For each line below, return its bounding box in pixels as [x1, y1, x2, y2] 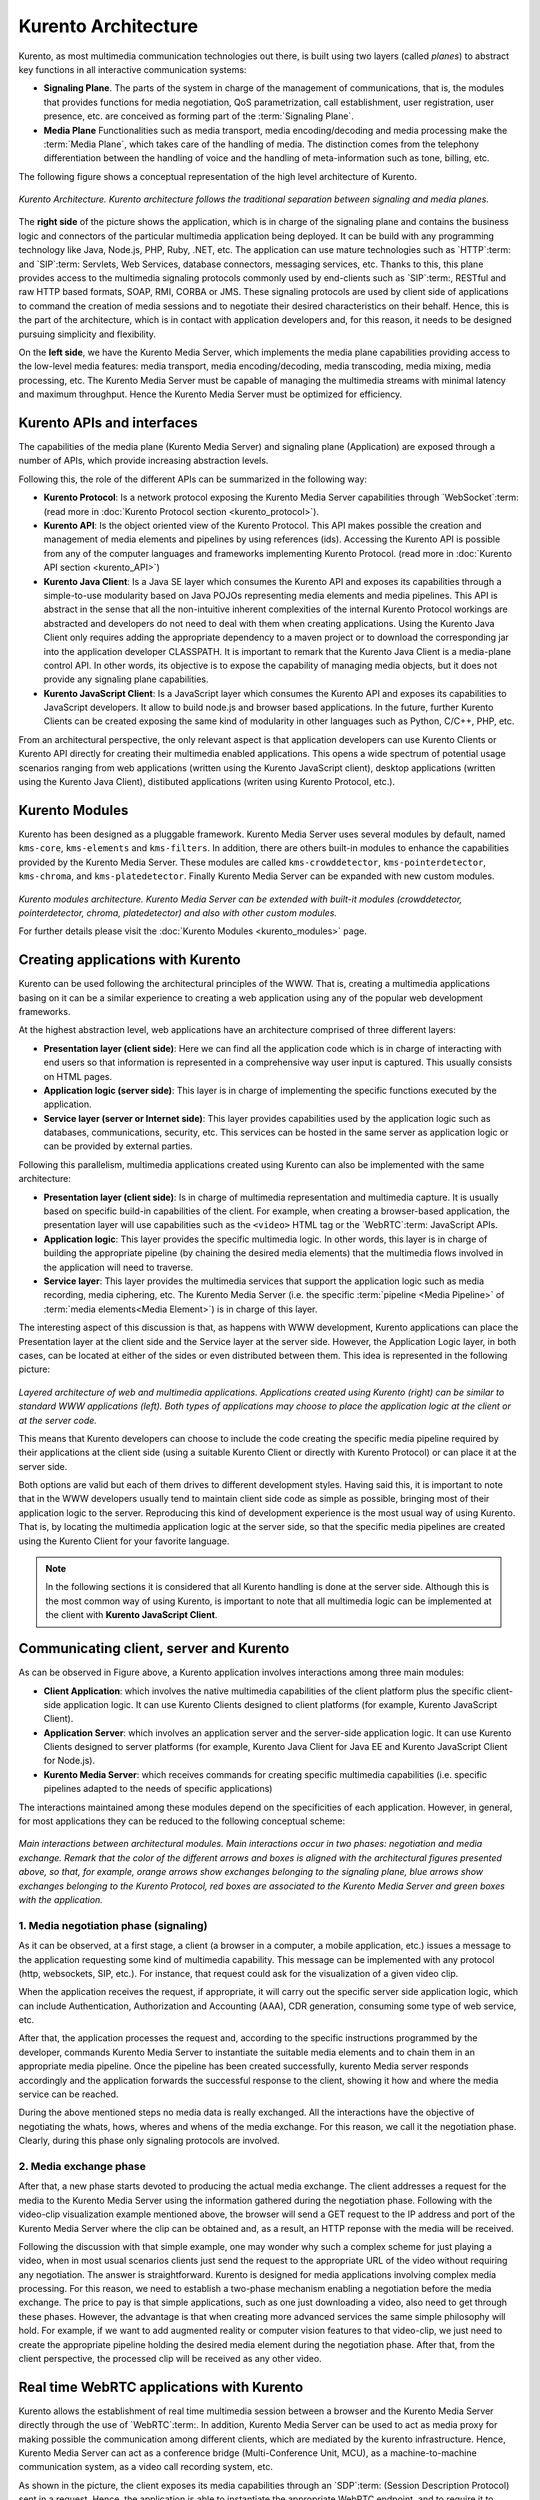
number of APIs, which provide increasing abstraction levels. [18, 455, 269, 467]
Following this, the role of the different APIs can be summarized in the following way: [18, 473, 368, 485]
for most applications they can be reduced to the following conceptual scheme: [18, 1815, 346, 1827]
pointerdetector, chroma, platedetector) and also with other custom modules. [18, 906, 337, 919]
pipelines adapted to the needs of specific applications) [43, 1783, 273, 1795]
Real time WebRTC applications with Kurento [18, 2378, 304, 2395]
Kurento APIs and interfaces [18, 414, 199, 431]
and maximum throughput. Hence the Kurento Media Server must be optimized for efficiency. [18, 388, 403, 400]
